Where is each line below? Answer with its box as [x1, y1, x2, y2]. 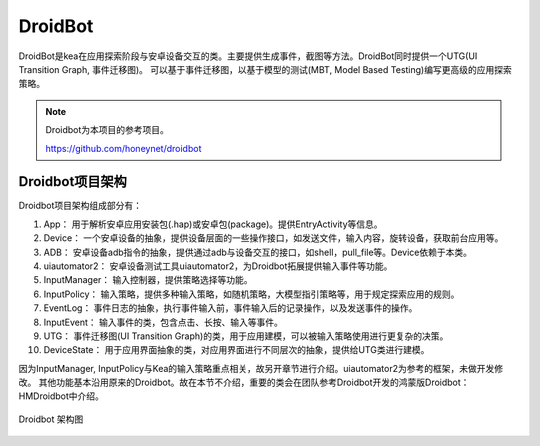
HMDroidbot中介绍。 [18, 390, 105, 402]
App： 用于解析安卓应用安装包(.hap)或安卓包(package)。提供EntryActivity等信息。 [43, 218, 384, 230]
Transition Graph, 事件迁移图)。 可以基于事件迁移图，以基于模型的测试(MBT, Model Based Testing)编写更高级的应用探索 [18, 63, 512, 75]
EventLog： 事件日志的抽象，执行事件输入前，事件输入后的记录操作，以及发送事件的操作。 [43, 302, 418, 314]
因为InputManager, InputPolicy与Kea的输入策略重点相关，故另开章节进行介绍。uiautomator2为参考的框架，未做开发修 [18, 362, 504, 374]
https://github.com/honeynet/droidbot [45, 142, 202, 154]
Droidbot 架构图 [18, 413, 84, 425]
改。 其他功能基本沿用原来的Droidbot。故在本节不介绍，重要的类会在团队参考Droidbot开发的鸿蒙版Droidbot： [18, 376, 470, 389]
